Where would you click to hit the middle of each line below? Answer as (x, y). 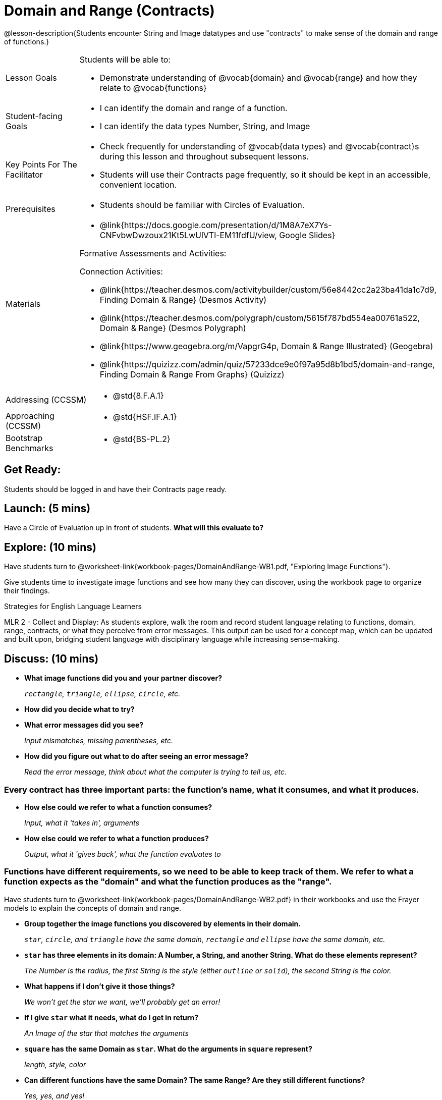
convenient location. (138, 184)
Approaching (30, 416)
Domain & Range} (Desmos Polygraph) (173, 328)
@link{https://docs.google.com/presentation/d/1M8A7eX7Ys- (216, 225)
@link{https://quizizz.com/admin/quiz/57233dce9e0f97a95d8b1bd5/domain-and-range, (267, 364)
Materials (23, 304)
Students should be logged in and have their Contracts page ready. (116, 489)
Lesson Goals (31, 77)
